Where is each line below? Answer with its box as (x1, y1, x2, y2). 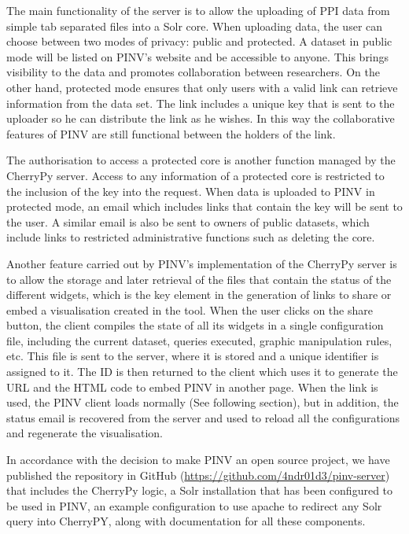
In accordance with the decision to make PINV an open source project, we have (6, 451, 390, 468)
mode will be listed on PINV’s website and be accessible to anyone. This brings (6, 48, 389, 64)
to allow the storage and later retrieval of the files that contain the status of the (6, 271, 392, 287)
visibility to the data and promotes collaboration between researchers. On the (6, 64, 380, 80)
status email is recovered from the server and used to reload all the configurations (6, 409, 400, 425)
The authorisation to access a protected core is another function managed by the (6, 152, 396, 168)
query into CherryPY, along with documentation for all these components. (6, 513, 366, 529)
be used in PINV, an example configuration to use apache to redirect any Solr (6, 497, 382, 514)
